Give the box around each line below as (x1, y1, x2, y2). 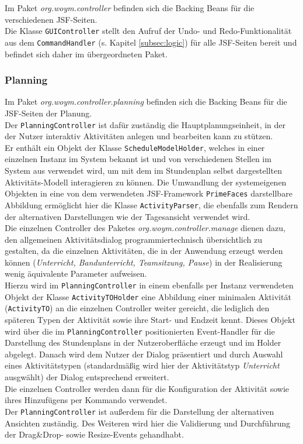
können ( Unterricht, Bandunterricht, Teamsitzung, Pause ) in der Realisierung (5, 256, 283, 268)
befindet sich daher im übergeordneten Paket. (5, 47, 168, 60)
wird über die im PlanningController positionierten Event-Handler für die (5, 325, 275, 337)
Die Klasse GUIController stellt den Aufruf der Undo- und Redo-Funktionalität (5, 25, 292, 37)
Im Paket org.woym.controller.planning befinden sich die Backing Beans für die (5, 95, 287, 108)
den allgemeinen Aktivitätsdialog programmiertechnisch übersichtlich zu (5, 233, 263, 245)
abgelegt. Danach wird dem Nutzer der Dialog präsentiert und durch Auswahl (5, 347, 283, 360)
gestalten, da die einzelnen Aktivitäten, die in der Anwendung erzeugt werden (5, 245, 283, 257)
